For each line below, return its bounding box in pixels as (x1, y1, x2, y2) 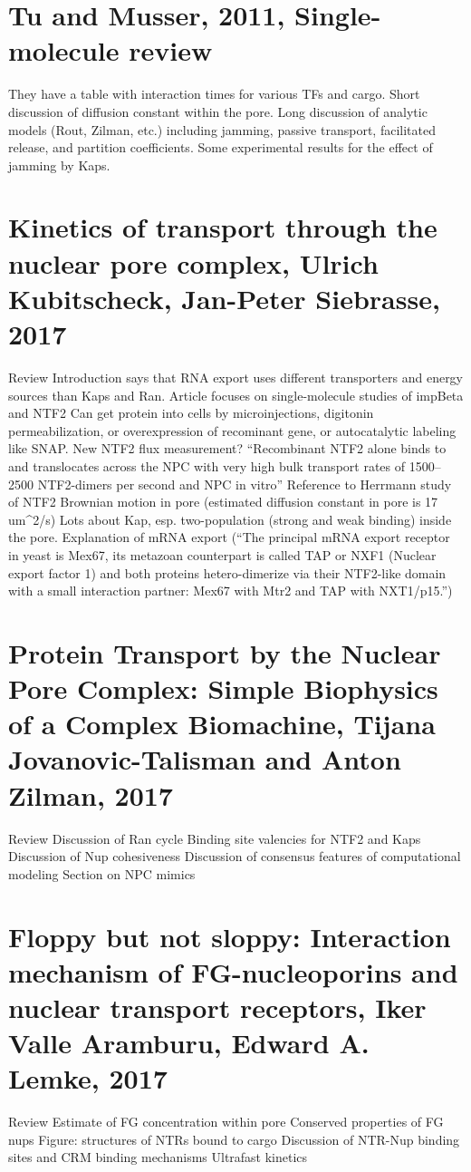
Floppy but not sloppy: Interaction (8, 917, 451, 954)
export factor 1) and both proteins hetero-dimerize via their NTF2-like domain (8, 563, 447, 582)
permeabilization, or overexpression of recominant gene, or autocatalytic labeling (8, 421, 457, 440)
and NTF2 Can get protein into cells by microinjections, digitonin (8, 403, 374, 422)
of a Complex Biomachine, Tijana (8, 705, 436, 742)
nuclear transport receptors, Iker (8, 988, 427, 1025)
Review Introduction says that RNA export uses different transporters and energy (8, 367, 464, 386)
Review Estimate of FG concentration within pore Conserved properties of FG (8, 1112, 444, 1131)
